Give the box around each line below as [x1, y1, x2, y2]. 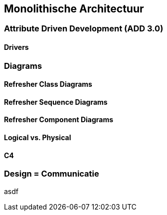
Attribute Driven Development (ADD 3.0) [4, 23, 164, 34]
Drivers [4, 43, 29, 52]
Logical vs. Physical [4, 133, 71, 142]
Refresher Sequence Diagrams [4, 97, 108, 106]
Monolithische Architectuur [4, 2, 144, 15]
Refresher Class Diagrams [4, 80, 92, 89]
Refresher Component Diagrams [4, 115, 114, 124]
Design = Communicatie [4, 169, 99, 179]
